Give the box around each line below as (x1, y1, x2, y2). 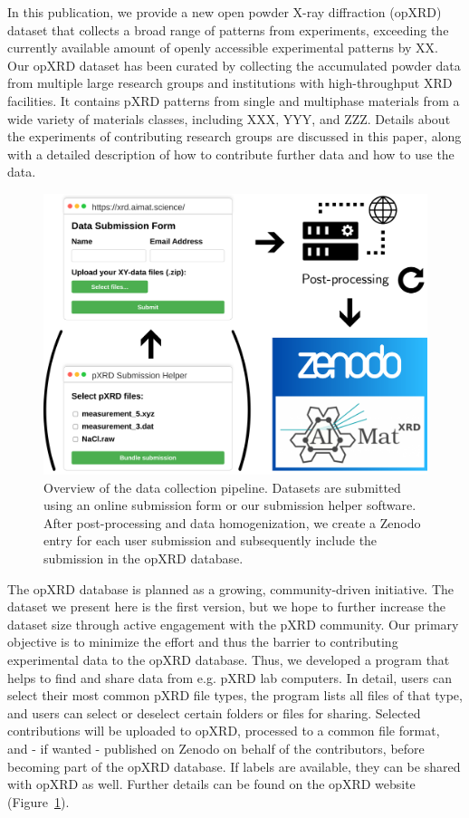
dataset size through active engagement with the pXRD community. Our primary (7, 614, 459, 633)
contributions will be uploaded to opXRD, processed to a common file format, (7, 721, 440, 740)
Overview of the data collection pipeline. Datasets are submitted (43, 477, 401, 496)
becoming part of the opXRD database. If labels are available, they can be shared (7, 756, 461, 775)
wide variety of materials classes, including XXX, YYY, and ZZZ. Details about (7, 109, 451, 128)
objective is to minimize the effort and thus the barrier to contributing (7, 632, 398, 651)
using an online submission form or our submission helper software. (43, 496, 416, 515)
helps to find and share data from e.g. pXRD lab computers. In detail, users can (7, 668, 452, 687)
